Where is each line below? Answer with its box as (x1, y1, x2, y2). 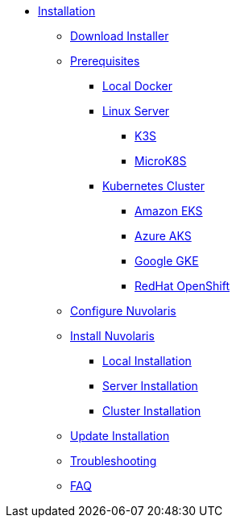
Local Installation (102, 354, 192, 368)
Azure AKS (135, 229, 192, 243)
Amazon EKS (135, 204, 203, 218)
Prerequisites (70, 54, 140, 68)
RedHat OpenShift (135, 279, 230, 293)
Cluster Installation (102, 404, 201, 418)
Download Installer (70, 29, 169, 43)
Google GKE (135, 254, 199, 268)
